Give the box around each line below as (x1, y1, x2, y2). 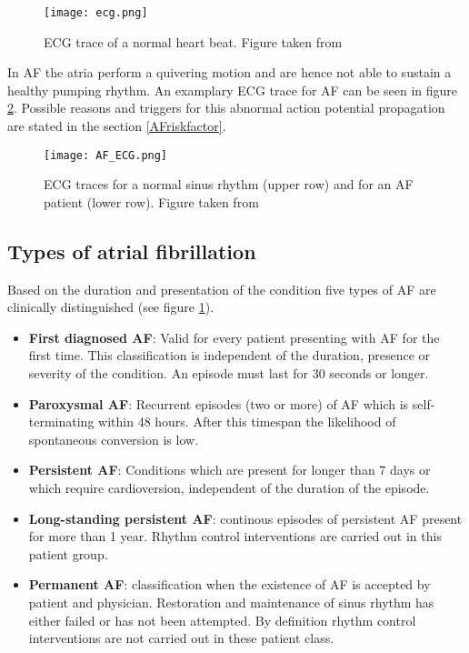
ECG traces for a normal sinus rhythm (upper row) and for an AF (44, 175, 414, 194)
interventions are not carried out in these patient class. (28, 628, 334, 648)
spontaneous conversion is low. (28, 429, 199, 448)
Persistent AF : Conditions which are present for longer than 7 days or (28, 460, 431, 479)
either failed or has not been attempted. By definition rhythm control (28, 610, 416, 629)
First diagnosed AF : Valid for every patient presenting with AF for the (28, 327, 440, 347)
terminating (28, 412, 95, 431)
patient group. (28, 544, 108, 563)
